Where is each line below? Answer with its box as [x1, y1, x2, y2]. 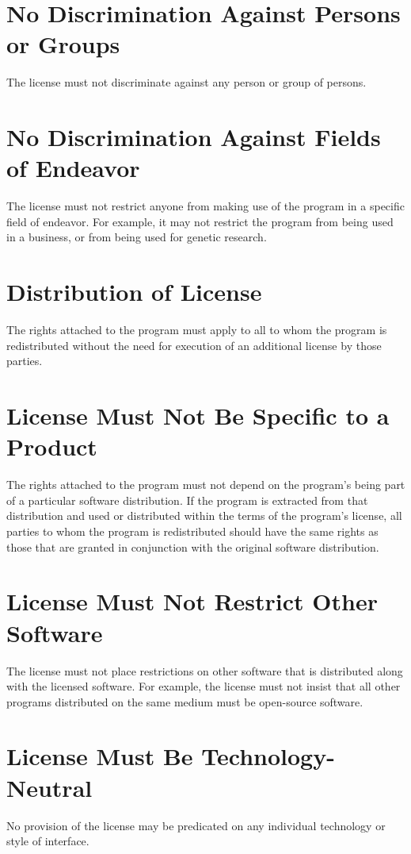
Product [6, 430, 97, 463]
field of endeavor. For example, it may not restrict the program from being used [6, 213, 394, 229]
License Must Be [6, 740, 193, 772]
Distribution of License [6, 275, 262, 308]
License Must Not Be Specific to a [6, 399, 390, 432]
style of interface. [6, 833, 89, 849]
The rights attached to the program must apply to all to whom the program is [6, 321, 387, 338]
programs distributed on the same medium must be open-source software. [6, 693, 363, 710]
